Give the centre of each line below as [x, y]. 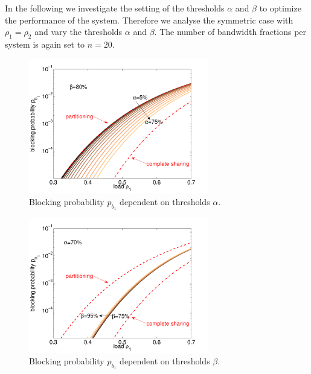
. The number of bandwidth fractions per [230, 32]
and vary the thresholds [79, 32]
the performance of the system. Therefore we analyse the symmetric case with [149, 20]
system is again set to [45, 44]
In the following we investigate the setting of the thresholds [115, 8]
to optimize [280, 8]
